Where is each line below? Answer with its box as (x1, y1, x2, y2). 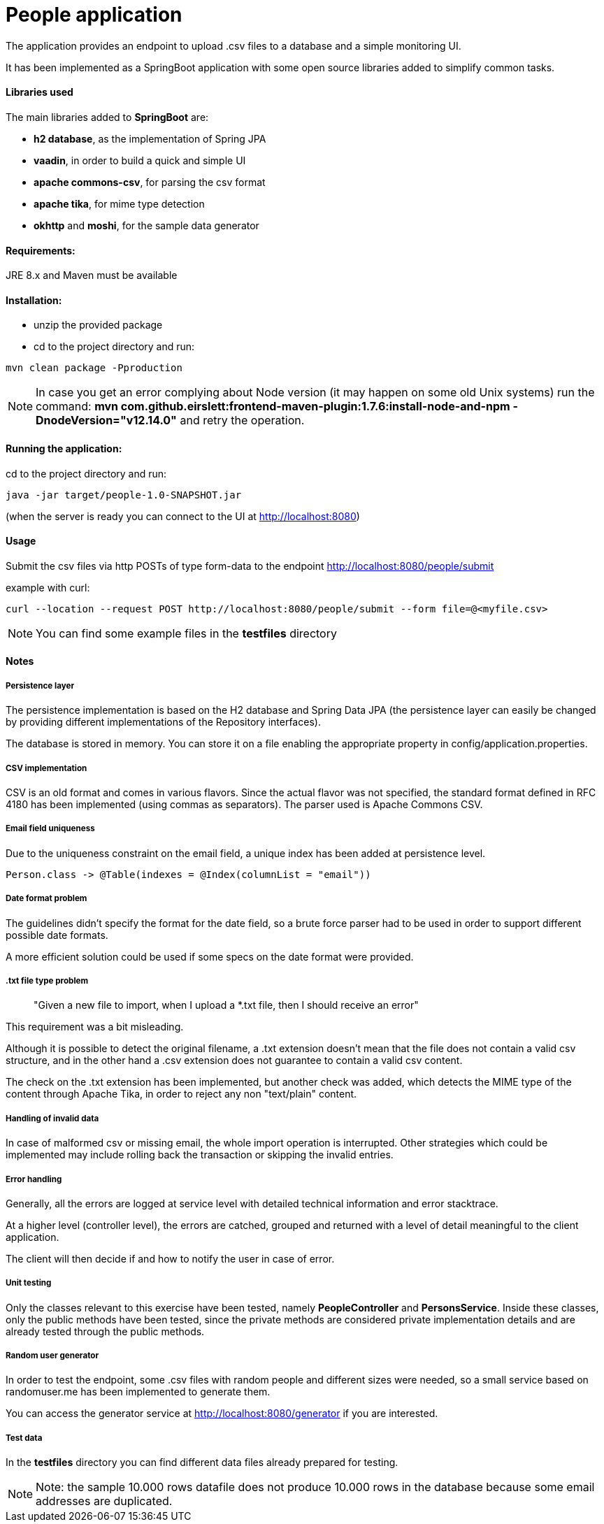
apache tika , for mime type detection (34, 197, 205, 210)
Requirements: (6, 244, 75, 257)
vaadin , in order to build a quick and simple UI (34, 154, 246, 166)
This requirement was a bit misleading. (6, 1021, 184, 1033)
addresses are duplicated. (36, 1494, 173, 1509)
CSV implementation (6, 763, 87, 773)
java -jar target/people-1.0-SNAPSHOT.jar (6, 489, 242, 501)
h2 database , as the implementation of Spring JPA (34, 132, 266, 145)
